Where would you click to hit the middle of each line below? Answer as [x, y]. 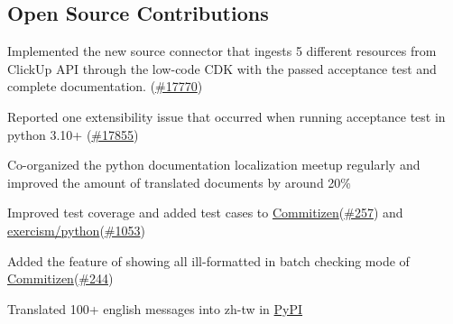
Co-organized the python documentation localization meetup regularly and [214, 165]
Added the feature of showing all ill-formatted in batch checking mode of [208, 260]
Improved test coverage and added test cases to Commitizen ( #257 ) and [205, 213]
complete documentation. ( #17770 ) [105, 86]
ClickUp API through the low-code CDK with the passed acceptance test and [222, 68]
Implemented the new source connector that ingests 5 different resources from [222, 51]
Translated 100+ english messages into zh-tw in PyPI [155, 308]
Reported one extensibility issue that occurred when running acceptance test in [226, 116]
